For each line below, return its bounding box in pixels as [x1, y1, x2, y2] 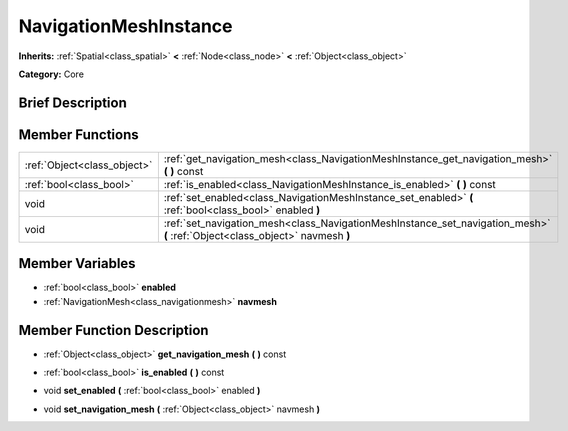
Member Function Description [18, 321, 209, 339]
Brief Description [18, 94, 127, 111]
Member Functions [18, 126, 139, 143]
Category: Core [18, 68, 85, 80]
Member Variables [18, 255, 136, 272]
